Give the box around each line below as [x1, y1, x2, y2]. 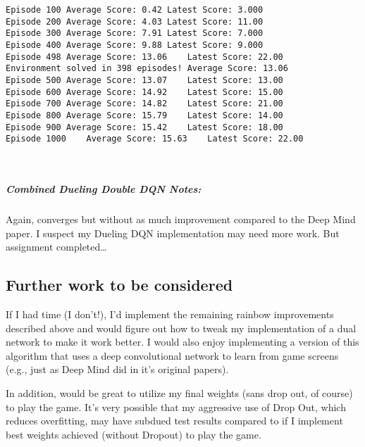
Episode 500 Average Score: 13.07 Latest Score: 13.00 [6, 75, 283, 85]
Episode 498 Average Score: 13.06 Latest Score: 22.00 [6, 51, 283, 62]
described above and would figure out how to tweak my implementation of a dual [6, 320, 357, 335]
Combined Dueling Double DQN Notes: [6, 182, 202, 196]
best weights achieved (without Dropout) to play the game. [6, 427, 261, 441]
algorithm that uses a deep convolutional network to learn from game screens [6, 348, 339, 363]
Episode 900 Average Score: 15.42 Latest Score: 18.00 [6, 122, 283, 132]
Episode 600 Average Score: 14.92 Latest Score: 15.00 [6, 87, 283, 97]
